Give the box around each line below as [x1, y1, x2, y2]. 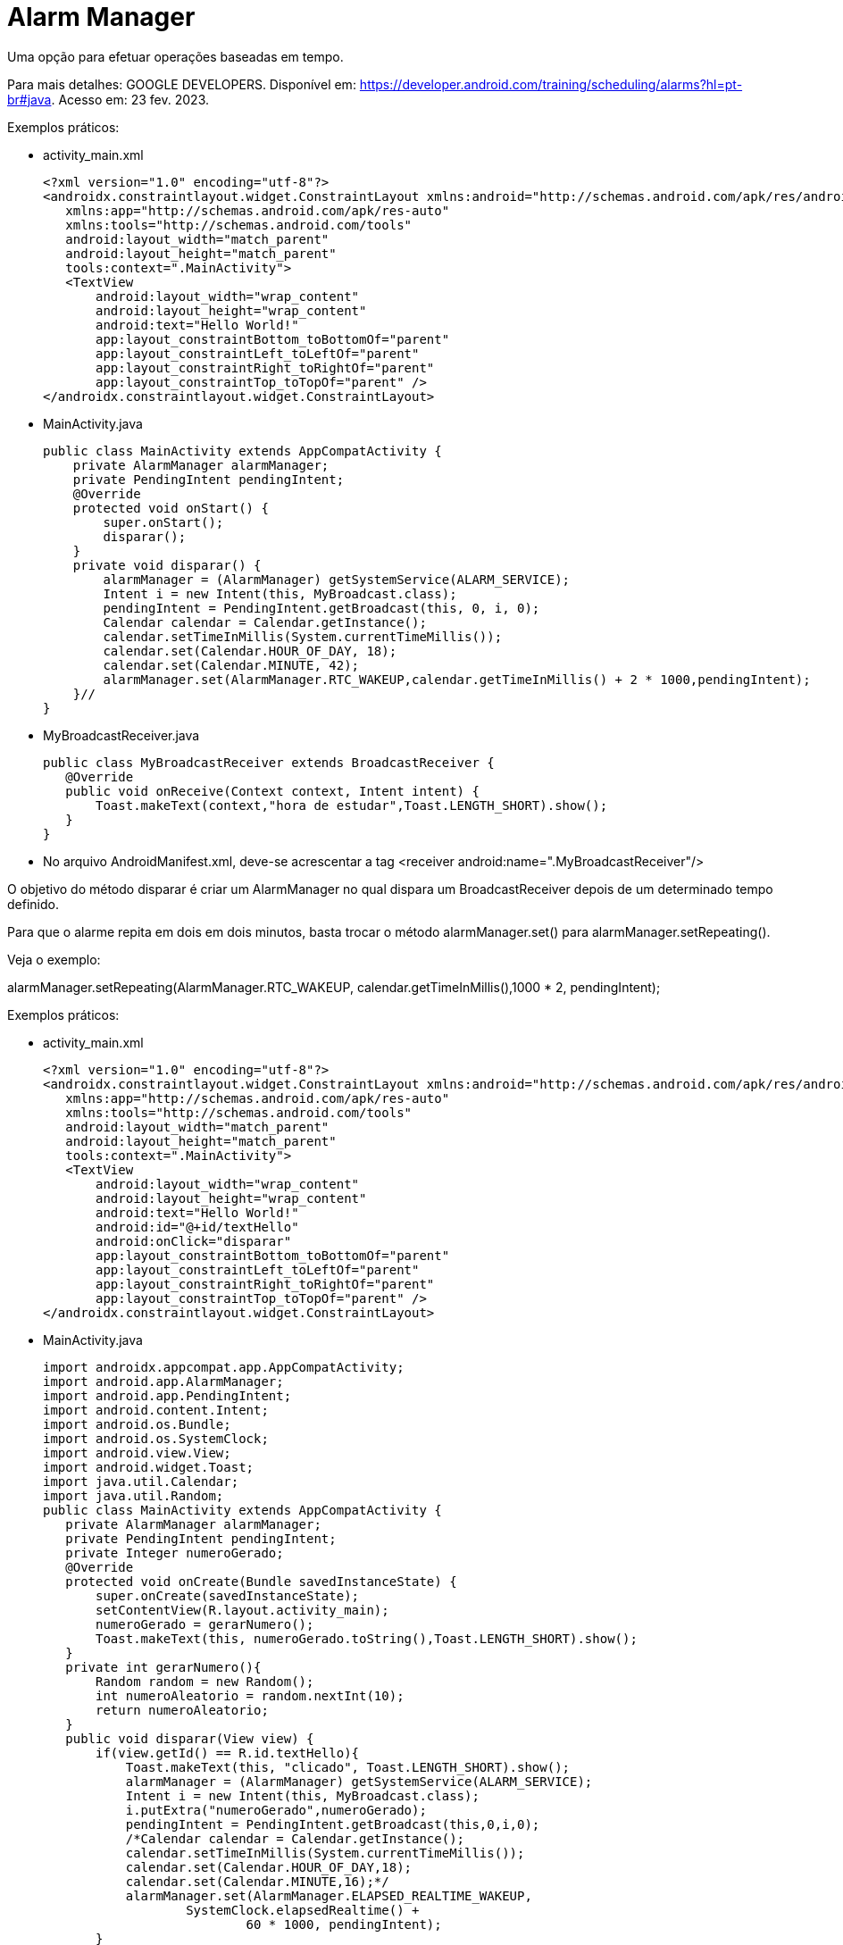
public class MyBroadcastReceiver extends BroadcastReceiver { [43, 755, 495, 770]
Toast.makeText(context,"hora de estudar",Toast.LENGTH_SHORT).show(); [96, 797, 608, 813]
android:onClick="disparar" [96, 1233, 292, 1248]
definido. [7, 896, 59, 912]
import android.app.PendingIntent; [43, 1388, 292, 1403]
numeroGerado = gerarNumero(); [96, 1616, 314, 1632]
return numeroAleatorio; [96, 1702, 269, 1717]
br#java [7, 91, 52, 107]
